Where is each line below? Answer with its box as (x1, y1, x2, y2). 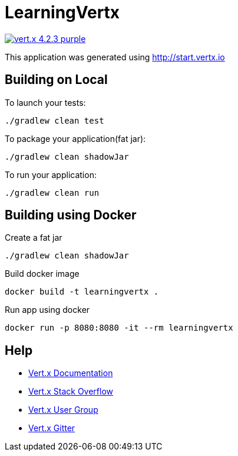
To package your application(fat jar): (5, 133, 146, 144)
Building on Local (5, 72, 108, 88)
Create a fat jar (5, 232, 62, 243)
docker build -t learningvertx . (5, 287, 159, 297)
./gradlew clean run (5, 187, 100, 198)
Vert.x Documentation (28, 368, 113, 379)
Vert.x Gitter (28, 423, 75, 434)
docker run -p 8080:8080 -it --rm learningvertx (5, 323, 233, 333)
